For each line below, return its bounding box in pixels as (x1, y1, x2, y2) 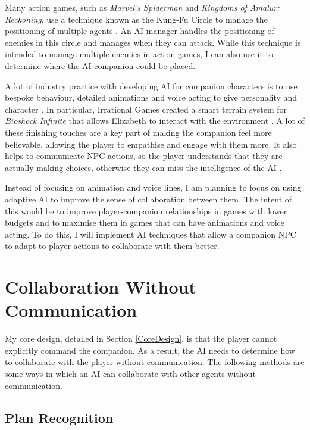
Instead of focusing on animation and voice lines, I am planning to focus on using (5, 181, 302, 194)
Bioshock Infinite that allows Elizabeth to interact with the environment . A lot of (5, 114, 305, 127)
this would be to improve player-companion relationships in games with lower (5, 204, 287, 217)
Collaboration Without (5, 275, 197, 299)
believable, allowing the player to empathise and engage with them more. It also (5, 138, 297, 150)
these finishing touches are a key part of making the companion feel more (5, 126, 272, 138)
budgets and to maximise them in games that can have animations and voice (5, 216, 285, 229)
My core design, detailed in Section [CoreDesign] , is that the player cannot (5, 332, 277, 345)
